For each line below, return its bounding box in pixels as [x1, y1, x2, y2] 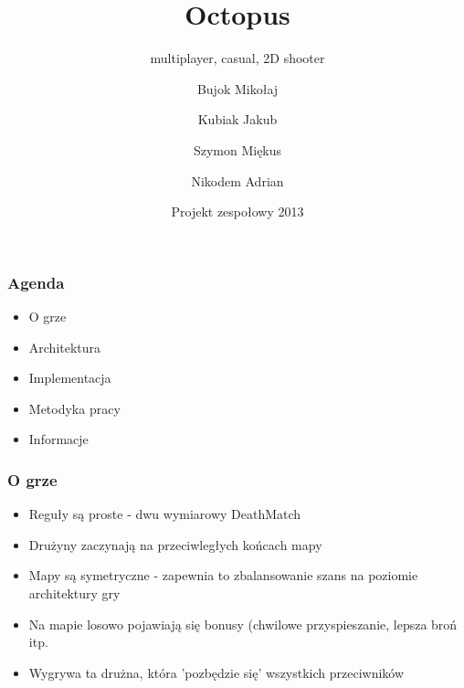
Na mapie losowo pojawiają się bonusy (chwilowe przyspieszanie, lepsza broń [28, 614, 458, 633]
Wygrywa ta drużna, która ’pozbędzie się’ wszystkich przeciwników [28, 662, 405, 682]
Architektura [28, 337, 101, 356]
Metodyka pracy [28, 398, 121, 418]
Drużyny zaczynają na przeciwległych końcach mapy [28, 535, 322, 554]
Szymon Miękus [193, 140, 282, 159]
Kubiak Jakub [197, 110, 278, 129]
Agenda [7, 270, 65, 293]
